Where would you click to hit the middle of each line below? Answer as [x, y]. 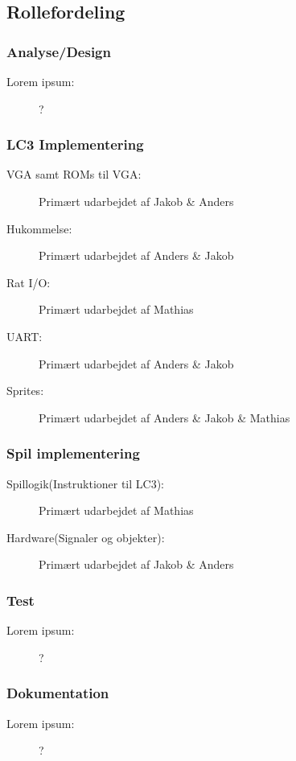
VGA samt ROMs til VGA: [74, 174]
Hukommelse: [39, 228]
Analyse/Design [59, 51]
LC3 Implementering [75, 144]
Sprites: [25, 391]
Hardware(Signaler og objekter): [86, 537]
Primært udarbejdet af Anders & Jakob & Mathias [164, 417]
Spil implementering [73, 453]
